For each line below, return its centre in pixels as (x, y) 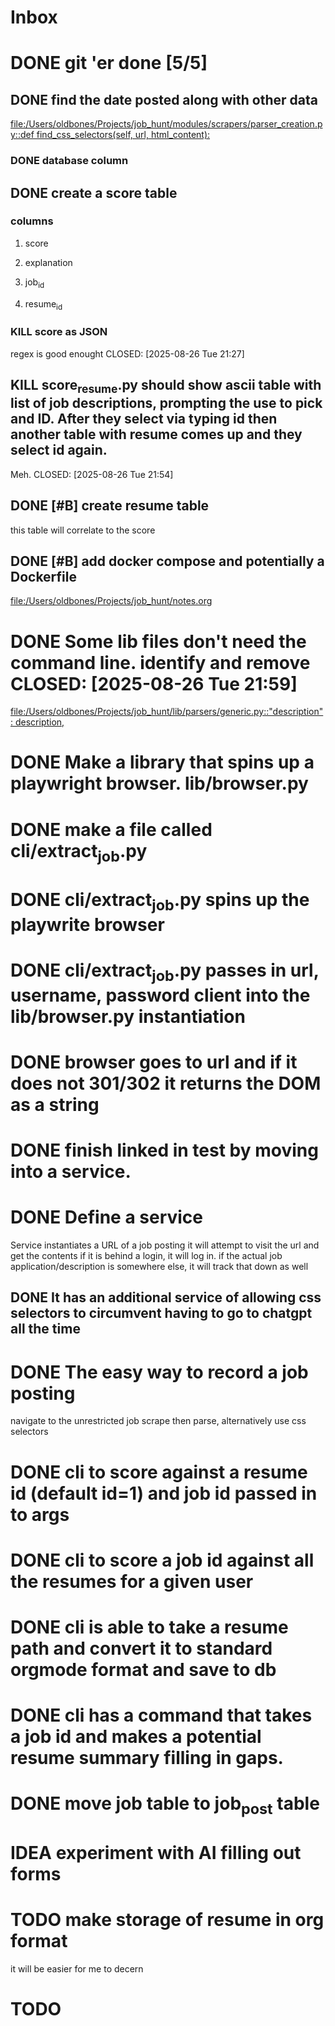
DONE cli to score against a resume (159, 1472)
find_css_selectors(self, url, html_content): (123, 135)
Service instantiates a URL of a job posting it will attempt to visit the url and (165, 1245)
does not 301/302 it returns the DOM (166, 1083)
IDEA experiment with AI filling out (156, 1853)
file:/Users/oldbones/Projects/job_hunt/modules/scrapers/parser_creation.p (166, 124)
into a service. (71, 1172)
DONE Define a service (107, 1217)
